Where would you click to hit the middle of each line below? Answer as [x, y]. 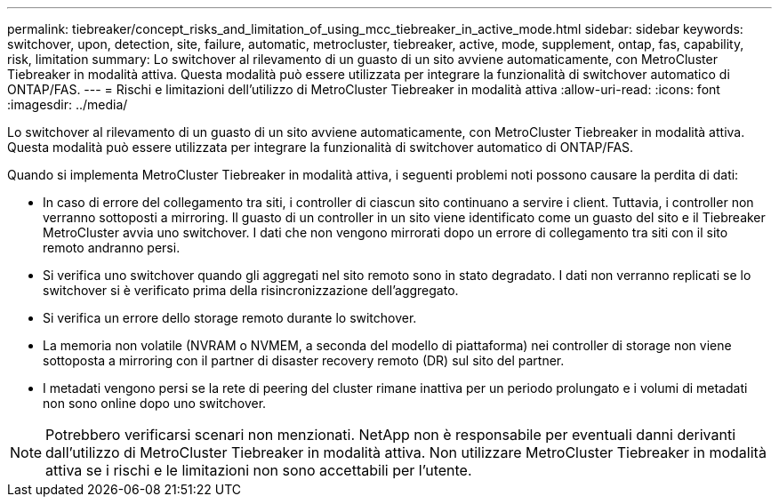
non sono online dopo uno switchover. [155, 403]
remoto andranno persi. [112, 248]
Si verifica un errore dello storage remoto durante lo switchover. [230, 318]
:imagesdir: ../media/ [68, 104]
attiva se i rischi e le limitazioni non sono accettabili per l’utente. [259, 470]
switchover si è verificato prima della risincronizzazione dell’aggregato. [251, 290]
